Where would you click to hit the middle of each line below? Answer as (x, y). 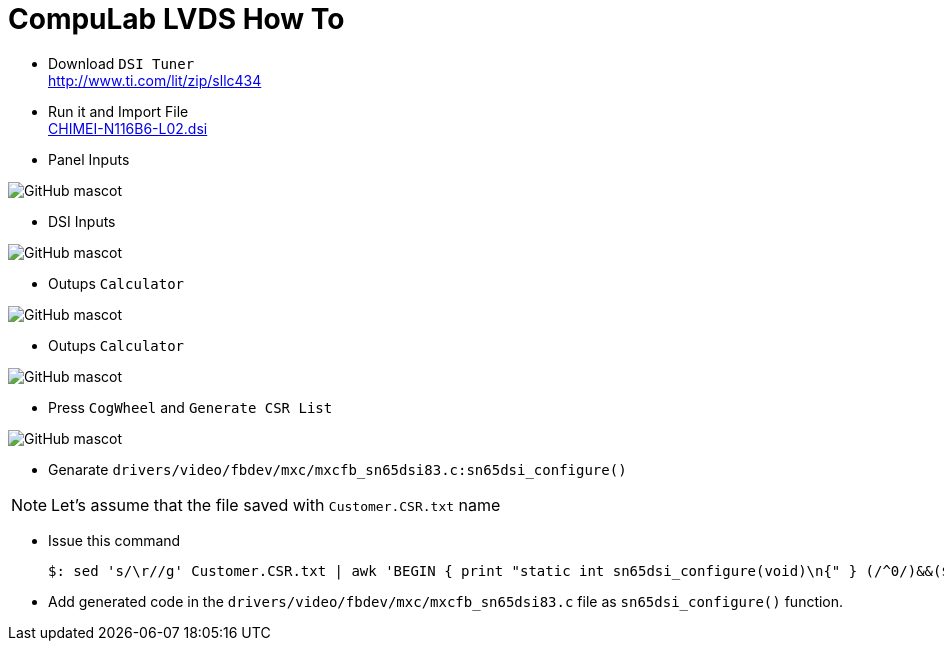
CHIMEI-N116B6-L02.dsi (128, 128)
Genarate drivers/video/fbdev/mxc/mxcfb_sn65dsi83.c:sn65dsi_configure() (337, 469)
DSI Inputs (82, 221)
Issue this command (114, 540)
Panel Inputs (89, 159)
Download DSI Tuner (121, 63)
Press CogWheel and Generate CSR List (190, 407)
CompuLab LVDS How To (176, 19)
